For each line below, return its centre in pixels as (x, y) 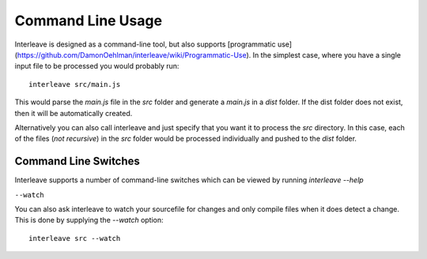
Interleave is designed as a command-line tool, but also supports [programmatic (145, 44)
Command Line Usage (88, 21)
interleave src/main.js (75, 84)
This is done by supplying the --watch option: (89, 220)
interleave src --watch (75, 238)
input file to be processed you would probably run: (97, 66)
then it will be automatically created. (74, 113)
